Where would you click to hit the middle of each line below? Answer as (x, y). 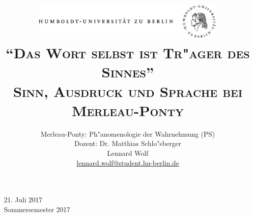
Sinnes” (128, 72)
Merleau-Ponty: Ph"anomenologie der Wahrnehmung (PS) (128, 133)
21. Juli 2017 (23, 200)
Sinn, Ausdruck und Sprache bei (128, 91)
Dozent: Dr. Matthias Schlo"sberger (128, 143)
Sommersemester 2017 (37, 209)
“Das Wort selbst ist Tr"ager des (128, 53)
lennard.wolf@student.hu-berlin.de (128, 162)
